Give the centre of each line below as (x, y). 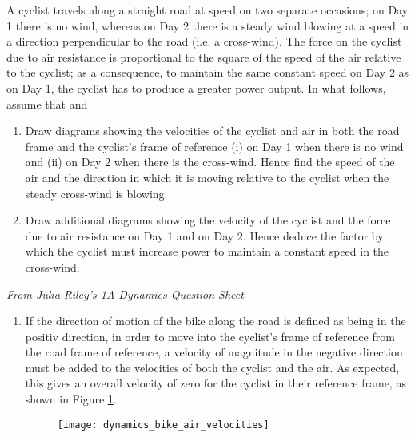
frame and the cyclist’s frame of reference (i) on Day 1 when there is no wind (214, 146)
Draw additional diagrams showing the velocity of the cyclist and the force (208, 220)
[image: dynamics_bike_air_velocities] (163, 425)
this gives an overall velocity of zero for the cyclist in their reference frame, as (215, 383)
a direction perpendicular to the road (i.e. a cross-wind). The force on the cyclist (204, 41)
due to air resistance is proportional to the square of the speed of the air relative (204, 56)
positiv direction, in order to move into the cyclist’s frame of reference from (210, 336)
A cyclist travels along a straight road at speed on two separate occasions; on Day (207, 10)
